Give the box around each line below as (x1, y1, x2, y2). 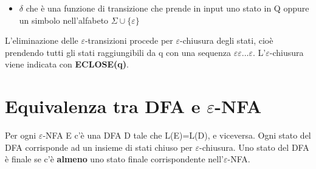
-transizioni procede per (84, 34, 173, 47)
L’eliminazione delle (5, 34, 78, 47)
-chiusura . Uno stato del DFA (199, 140, 309, 153)
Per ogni (5, 129, 36, 142)
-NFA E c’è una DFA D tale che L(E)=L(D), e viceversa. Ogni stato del (43, 129, 311, 142)
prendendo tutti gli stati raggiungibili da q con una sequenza (5, 46, 232, 58)
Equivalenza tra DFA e (5, 94, 201, 119)
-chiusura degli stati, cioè (180, 34, 273, 47)
